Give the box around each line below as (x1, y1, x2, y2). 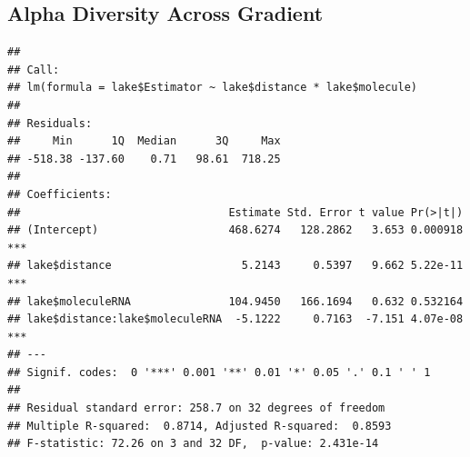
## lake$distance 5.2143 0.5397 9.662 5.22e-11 (7, 259, 464, 273)
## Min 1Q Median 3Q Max (7, 134, 281, 148)
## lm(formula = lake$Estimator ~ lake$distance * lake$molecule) (7, 81, 418, 94)
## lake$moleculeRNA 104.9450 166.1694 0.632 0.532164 (7, 294, 464, 308)
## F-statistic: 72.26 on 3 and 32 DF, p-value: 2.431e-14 (7, 437, 379, 451)
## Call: (7, 63, 60, 76)
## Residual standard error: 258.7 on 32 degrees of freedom (7, 402, 385, 415)
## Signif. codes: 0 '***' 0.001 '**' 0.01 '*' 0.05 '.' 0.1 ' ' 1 (7, 365, 431, 379)
